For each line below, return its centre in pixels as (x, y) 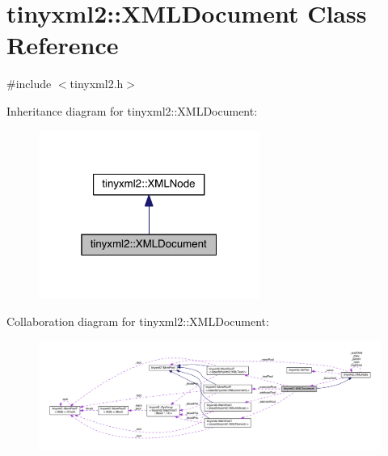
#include (29, 84)
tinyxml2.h (97, 84)
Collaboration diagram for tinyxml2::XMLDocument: (138, 321)
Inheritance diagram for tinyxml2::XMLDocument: (132, 110)
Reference (63, 45)
